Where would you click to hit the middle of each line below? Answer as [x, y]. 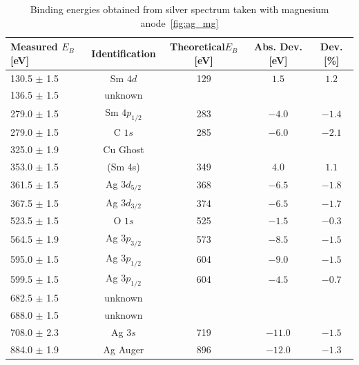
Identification [124, 53]
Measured [34, 47]
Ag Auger [124, 349]
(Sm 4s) [124, 167]
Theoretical [197, 47]
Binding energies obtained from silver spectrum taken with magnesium [179, 9]
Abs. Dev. [278, 47]
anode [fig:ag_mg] [179, 22]
